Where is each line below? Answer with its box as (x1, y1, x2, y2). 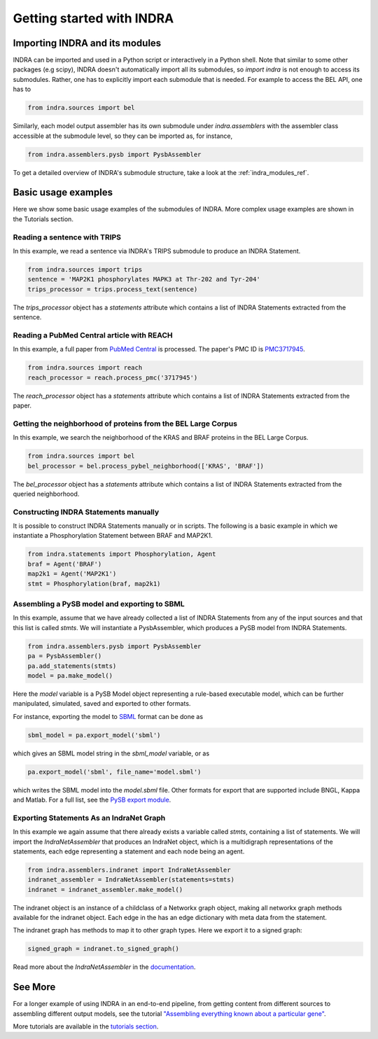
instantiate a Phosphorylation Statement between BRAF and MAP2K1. (13, 531, 213, 540)
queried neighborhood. (13, 489, 80, 498)
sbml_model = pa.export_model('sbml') (27, 731, 161, 739)
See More (13, 981, 56, 993)
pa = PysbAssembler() (27, 652, 102, 660)
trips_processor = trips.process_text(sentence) (27, 285, 198, 293)
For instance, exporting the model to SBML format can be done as (13, 712, 203, 720)
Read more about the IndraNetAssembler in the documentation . (13, 963, 196, 971)
